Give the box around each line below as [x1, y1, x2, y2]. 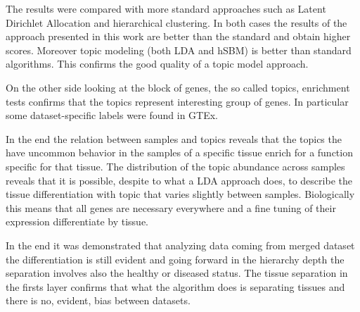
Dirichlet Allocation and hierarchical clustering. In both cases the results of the [6, 15, 347, 30]
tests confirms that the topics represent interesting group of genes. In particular [6, 94, 349, 108]
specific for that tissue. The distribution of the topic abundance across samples [6, 158, 345, 173]
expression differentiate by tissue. [6, 214, 148, 229]
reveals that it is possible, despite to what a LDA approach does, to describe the [6, 173, 352, 187]
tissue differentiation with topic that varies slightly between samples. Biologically [6, 187, 355, 201]
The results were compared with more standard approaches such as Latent [6, 1, 326, 15]
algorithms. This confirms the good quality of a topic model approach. [6, 56, 309, 71]
